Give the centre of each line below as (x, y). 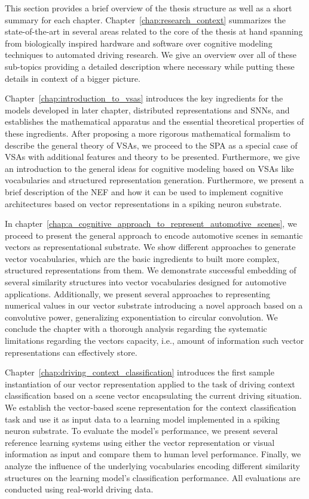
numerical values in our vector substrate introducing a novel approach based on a (154, 305)
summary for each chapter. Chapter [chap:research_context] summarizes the (145, 19)
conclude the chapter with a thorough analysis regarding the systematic (136, 329)
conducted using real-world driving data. (79, 489)
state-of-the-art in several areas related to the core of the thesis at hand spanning (154, 31)
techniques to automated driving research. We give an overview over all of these (151, 55)
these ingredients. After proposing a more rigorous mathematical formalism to (148, 133)
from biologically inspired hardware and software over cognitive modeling (139, 43)
